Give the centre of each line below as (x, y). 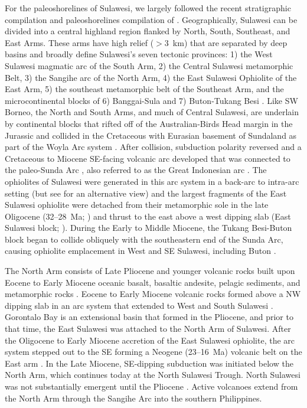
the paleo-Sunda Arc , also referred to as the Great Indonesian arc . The (136, 170)
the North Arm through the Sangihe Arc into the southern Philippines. (133, 398)
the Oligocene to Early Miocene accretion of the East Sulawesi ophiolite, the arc (150, 340)
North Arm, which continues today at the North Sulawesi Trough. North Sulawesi (153, 375)
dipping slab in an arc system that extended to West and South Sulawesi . (139, 305)
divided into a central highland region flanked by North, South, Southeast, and (148, 31)
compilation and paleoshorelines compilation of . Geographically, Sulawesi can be (151, 19)
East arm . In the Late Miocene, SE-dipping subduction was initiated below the (149, 363)
